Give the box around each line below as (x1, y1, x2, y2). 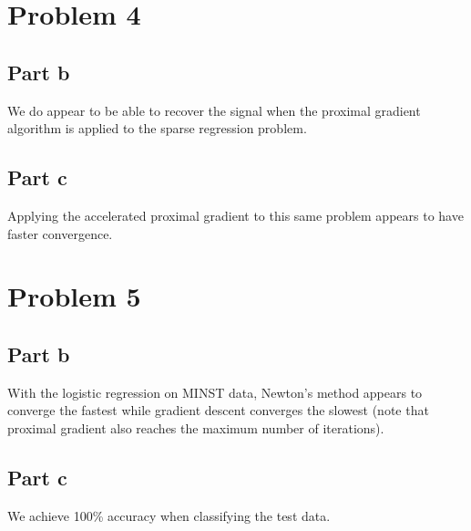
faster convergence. (7, 224, 113, 243)
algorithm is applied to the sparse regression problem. (7, 119, 307, 138)
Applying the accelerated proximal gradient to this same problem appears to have (7, 205, 464, 224)
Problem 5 (7, 277, 141, 315)
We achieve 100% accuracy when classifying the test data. (7, 505, 331, 525)
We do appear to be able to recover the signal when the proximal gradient (7, 100, 421, 120)
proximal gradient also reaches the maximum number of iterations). (7, 418, 384, 437)
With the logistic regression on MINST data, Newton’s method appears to (7, 382, 423, 401)
